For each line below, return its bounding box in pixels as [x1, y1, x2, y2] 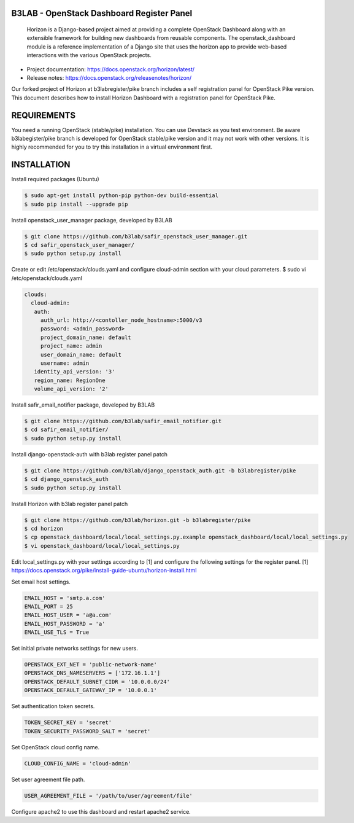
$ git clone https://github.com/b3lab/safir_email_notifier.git [24, 418, 222, 425]
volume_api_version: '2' [34, 386, 109, 392]
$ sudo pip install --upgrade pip [24, 200, 128, 208]
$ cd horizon [24, 525, 64, 532]
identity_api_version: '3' [34, 369, 115, 375]
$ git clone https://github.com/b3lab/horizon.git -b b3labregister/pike [24, 517, 251, 523]
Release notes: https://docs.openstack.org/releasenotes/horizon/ [26, 74, 192, 81]
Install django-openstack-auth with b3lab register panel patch [11, 450, 168, 458]
